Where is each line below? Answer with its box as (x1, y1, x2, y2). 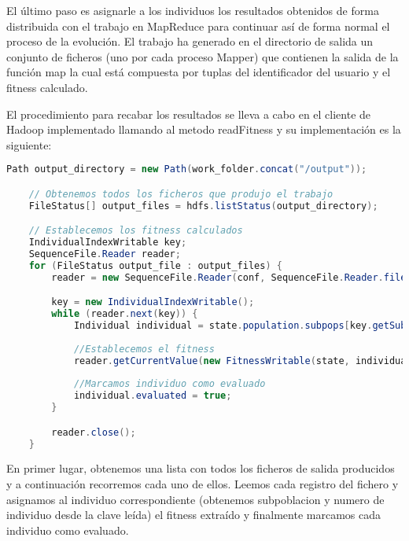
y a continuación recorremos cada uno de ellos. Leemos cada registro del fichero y (6, 476, 399, 492)
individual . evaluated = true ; (73, 390, 232, 402)
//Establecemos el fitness (73, 343, 215, 355)
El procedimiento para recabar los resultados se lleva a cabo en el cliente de (6, 105, 371, 122)
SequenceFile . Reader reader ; (28, 248, 181, 260)
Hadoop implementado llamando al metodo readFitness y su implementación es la (6, 121, 401, 138)
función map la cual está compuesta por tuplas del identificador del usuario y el (6, 64, 391, 80)
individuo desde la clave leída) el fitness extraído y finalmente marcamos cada (6, 506, 381, 523)
